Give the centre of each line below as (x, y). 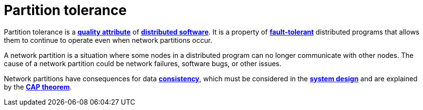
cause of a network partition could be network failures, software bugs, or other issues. (143, 63)
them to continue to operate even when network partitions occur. (108, 40)
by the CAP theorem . (38, 87)
